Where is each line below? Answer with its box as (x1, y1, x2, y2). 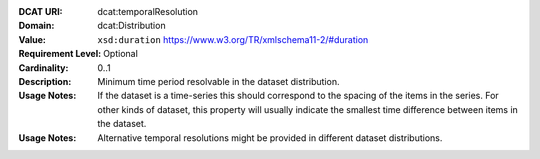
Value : (18, 33, 47, 45)
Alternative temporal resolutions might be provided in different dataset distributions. (97, 131, 443, 144)
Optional (103, 48, 139, 60)
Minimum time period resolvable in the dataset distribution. (97, 75, 340, 87)
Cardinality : (18, 61, 69, 74)
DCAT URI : (18, 6, 64, 17)
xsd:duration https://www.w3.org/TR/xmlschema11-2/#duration (97, 33, 369, 45)
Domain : (18, 20, 55, 32)
